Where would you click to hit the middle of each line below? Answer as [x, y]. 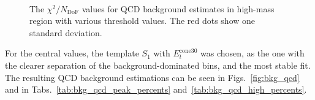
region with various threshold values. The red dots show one [142, 21]
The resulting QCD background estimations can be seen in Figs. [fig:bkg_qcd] [152, 77]
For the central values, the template [72, 53]
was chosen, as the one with [252, 53]
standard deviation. [66, 32]
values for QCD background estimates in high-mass [178, 8]
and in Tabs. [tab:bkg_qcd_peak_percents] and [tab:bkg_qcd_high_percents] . [156, 89]
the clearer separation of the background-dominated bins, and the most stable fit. [158, 65]
